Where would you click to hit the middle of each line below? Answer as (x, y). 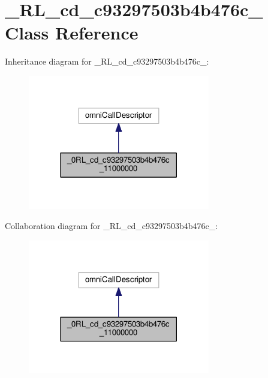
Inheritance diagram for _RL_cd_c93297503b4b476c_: (107, 61)
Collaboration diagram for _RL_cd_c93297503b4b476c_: (112, 226)
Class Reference (72, 33)
